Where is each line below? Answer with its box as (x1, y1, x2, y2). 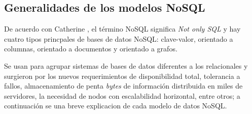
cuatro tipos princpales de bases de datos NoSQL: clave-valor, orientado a (4, 33, 233, 44)
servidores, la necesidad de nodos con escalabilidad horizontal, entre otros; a (4, 90, 240, 101)
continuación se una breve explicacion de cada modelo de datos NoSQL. (4, 100, 227, 111)
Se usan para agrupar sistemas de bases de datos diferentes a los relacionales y (4, 60, 248, 71)
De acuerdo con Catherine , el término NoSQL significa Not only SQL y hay (4, 23, 241, 34)
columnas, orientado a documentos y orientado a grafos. (4, 43, 177, 54)
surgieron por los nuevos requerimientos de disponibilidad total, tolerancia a (4, 70, 240, 81)
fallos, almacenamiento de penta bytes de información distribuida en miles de (4, 80, 243, 91)
